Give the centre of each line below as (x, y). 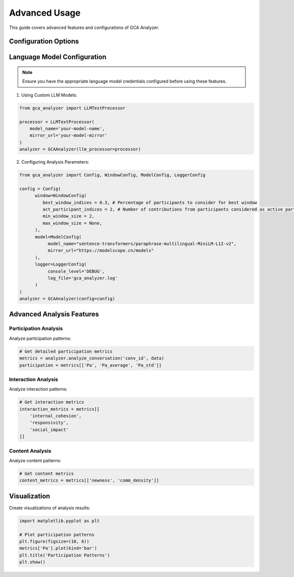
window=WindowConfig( (61, 196)
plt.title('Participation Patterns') (65, 555)
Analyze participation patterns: (40, 338)
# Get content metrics (47, 473)
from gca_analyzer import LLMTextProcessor (73, 108)
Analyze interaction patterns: (38, 389)
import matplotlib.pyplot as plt (60, 521)
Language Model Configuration (58, 57)
